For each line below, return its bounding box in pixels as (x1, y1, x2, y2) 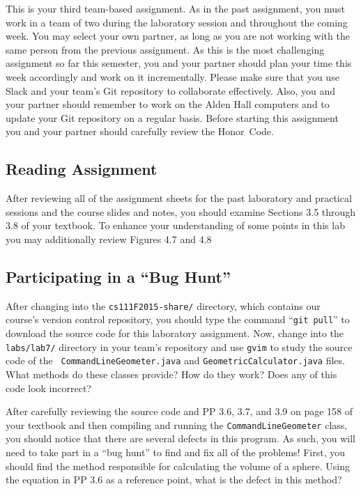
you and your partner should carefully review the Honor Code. (6, 124, 274, 139)
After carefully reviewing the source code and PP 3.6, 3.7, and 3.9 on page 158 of (6, 404, 353, 419)
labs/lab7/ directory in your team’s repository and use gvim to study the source (6, 339, 353, 354)
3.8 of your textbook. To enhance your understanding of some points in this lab (6, 218, 345, 233)
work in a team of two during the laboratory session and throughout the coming (6, 15, 348, 29)
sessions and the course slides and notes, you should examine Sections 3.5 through (6, 204, 356, 219)
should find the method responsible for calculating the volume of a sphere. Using (6, 458, 351, 473)
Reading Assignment (6, 158, 158, 180)
